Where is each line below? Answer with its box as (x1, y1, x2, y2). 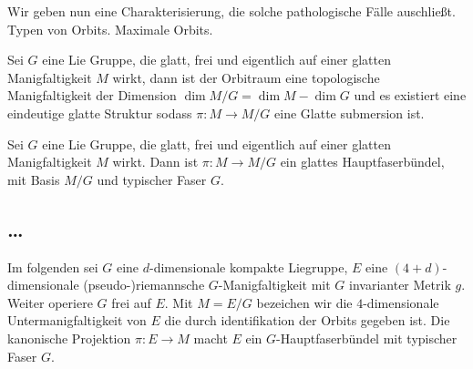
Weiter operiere (7, 292, 93, 312)
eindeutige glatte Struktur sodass (7, 103, 192, 122)
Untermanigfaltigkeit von (7, 311, 147, 330)
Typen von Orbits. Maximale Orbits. (7, 19, 213, 38)
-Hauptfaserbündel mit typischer (276, 328, 458, 347)
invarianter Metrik (349, 275, 451, 294)
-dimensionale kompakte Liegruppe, (149, 257, 348, 276)
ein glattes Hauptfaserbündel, (280, 152, 445, 171)
